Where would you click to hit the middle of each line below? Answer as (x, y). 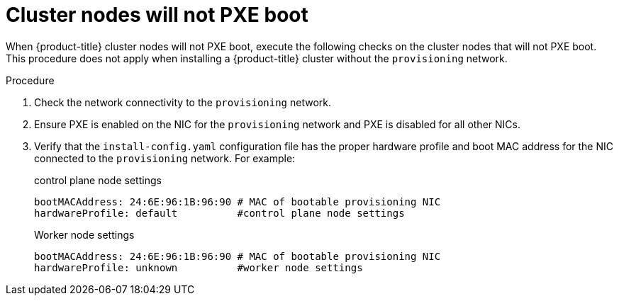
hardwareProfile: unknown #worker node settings (199, 267)
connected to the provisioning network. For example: (165, 158)
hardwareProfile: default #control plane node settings (219, 213)
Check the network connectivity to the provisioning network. (183, 102)
